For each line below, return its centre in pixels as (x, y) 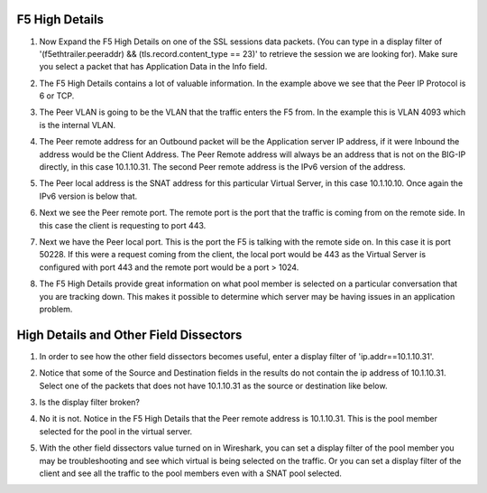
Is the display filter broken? (89, 403)
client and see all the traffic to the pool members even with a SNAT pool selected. (191, 473)
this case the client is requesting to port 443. (123, 225)
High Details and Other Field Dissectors (129, 335)
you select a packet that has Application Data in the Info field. (153, 67)
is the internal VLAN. (78, 125)
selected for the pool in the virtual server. (116, 431)
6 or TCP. (57, 96)
